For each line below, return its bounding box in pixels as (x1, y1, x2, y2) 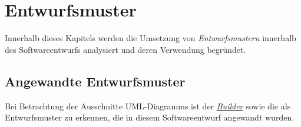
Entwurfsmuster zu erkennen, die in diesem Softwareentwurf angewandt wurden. (5, 111, 295, 123)
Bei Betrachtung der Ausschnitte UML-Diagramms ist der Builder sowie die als (5, 99, 291, 112)
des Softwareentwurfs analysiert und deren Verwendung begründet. (5, 43, 246, 55)
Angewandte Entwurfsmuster (5, 72, 186, 90)
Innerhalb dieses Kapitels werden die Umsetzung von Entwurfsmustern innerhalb (5, 32, 296, 44)
